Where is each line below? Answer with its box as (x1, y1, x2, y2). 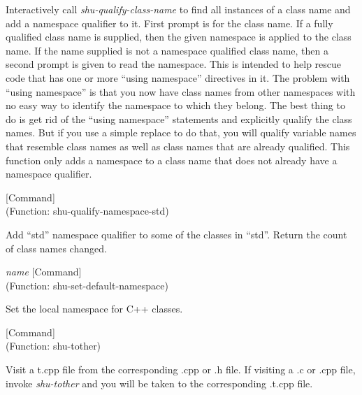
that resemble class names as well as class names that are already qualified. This (6, 138, 350, 153)
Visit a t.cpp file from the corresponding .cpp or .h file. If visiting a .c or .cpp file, (6, 362, 356, 377)
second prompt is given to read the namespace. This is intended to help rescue (6, 57, 342, 71)
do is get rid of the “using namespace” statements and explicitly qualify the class (6, 111, 352, 126)
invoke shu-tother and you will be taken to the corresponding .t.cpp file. (6, 375, 313, 390)
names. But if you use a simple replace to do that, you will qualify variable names (6, 125, 356, 140)
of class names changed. (6, 240, 107, 255)
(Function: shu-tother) (6, 338, 101, 353)
